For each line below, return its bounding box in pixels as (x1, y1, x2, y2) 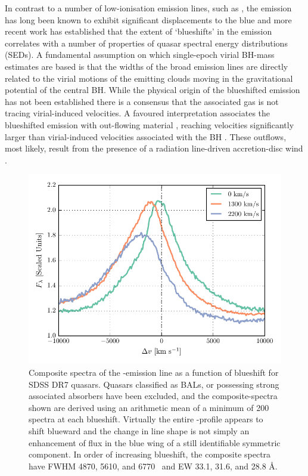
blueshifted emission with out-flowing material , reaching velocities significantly (5, 118, 294, 131)
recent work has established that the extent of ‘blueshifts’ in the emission (5, 25, 272, 38)
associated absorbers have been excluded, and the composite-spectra (29, 390, 278, 402)
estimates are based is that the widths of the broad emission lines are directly (5, 60, 288, 72)
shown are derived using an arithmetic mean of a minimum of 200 (29, 401, 269, 413)
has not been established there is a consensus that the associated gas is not (5, 95, 279, 107)
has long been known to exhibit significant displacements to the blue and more (5, 13, 292, 26)
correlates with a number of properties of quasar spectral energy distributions (5, 36, 288, 49)
